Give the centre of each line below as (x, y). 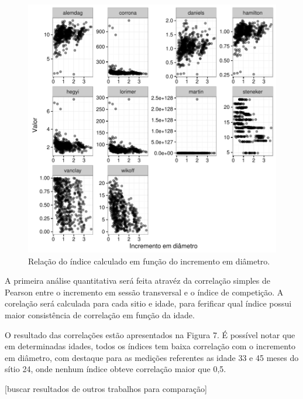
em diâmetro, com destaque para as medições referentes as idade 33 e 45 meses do (152, 357)
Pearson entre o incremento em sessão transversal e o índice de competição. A (144, 292)
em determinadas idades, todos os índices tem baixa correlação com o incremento (150, 346)
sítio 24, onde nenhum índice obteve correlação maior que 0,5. (116, 369)
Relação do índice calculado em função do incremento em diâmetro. (149, 261)
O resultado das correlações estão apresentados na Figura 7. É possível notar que (150, 334)
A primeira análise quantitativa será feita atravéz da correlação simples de (137, 281)
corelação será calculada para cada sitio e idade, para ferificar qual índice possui (148, 303)
